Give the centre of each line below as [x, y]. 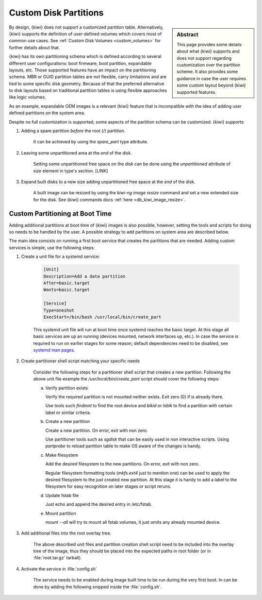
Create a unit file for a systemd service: [60, 257]
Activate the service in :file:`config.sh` [59, 569]
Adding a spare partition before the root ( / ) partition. [73, 131]
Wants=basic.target [66, 290]
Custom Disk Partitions [56, 13]
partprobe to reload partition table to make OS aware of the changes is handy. [123, 446]
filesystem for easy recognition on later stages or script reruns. [108, 486]
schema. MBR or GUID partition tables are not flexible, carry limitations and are [88, 77]
